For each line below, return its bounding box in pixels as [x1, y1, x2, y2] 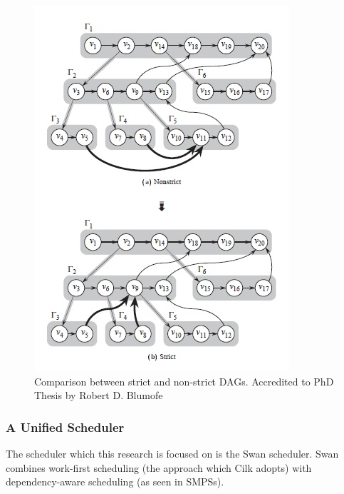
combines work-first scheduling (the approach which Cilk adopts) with [6, 460, 312, 475]
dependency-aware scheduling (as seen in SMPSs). [6, 474, 224, 489]
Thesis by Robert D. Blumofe [34, 388, 163, 403]
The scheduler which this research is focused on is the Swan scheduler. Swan [6, 446, 339, 460]
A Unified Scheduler [6, 418, 125, 435]
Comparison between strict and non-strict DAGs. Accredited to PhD [34, 373, 334, 388]
